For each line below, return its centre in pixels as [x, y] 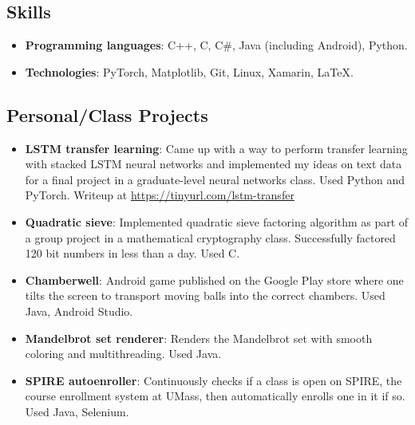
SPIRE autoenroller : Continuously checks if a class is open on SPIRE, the [213, 380]
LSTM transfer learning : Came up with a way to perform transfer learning [216, 148]
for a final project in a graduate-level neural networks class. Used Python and [215, 179]
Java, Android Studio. [79, 311]
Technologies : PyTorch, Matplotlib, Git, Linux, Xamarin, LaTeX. [189, 71]
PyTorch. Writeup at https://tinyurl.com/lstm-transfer [160, 195]
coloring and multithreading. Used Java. [123, 354]
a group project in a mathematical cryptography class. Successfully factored [210, 237]
